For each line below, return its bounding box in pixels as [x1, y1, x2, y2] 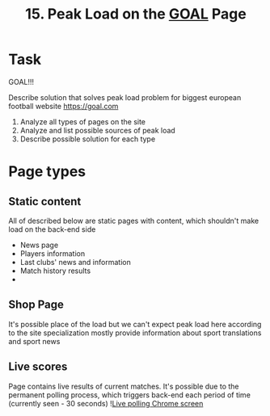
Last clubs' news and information [19, 257, 131, 267]
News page [19, 240, 59, 250]
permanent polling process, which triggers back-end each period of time [8, 389, 251, 400]
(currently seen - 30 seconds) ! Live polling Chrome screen [8, 398, 204, 408]
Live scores [8, 360, 68, 374]
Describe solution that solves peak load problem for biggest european [8, 92, 242, 102]
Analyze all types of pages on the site [19, 116, 146, 126]
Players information [19, 248, 86, 258]
